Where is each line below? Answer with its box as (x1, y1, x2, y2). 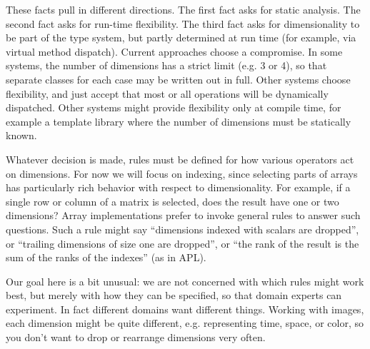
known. (6, 128, 37, 143)
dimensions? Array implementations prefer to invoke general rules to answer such (6, 208, 361, 223)
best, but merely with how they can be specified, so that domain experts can (6, 288, 342, 303)
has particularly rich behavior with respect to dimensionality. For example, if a (6, 180, 351, 195)
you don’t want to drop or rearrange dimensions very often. (6, 330, 266, 345)
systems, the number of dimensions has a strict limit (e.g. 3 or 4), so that (6, 58, 327, 73)
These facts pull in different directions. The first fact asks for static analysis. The (6, 2, 361, 16)
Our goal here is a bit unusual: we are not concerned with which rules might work (6, 273, 364, 288)
